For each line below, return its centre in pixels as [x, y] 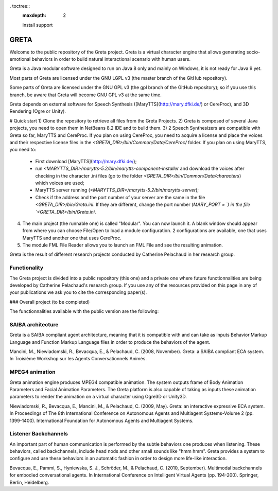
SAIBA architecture [34, 324]
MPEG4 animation [33, 372]
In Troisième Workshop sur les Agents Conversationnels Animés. [78, 359]
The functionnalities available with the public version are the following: [84, 311]
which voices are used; [60, 183]
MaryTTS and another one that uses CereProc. [72, 238]
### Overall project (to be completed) [50, 302]
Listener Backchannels [39, 434]
